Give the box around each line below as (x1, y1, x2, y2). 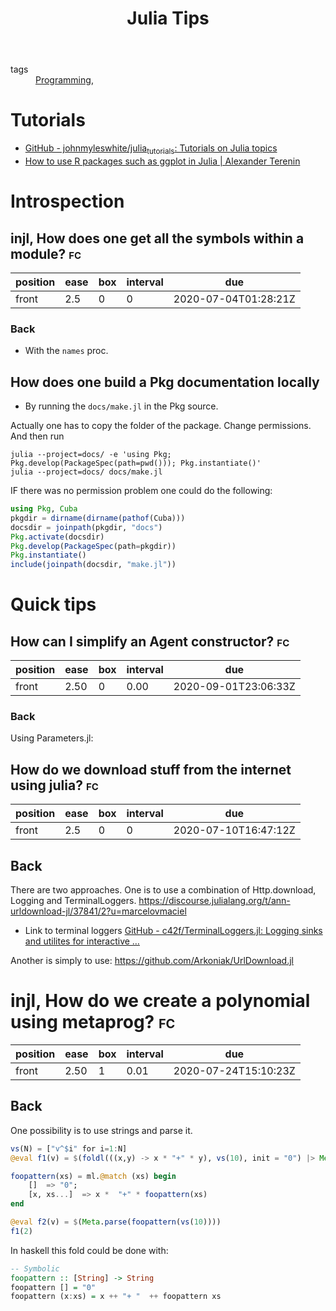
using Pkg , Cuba (10, 504, 78, 514)
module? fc (10, 245, 82, 262)
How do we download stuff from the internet (10, 761, 292, 778)
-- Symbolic (10, 1263, 60, 1274)
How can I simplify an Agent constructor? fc (10, 633, 290, 650)
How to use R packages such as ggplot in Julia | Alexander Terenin (24, 155, 301, 167)
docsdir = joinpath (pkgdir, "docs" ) (10, 522, 163, 532)
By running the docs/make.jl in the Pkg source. (24, 400, 219, 412)
